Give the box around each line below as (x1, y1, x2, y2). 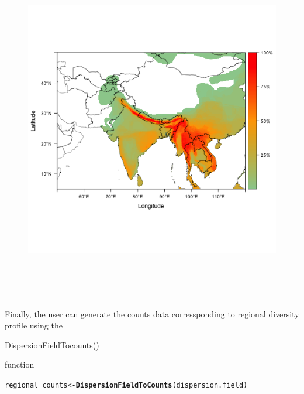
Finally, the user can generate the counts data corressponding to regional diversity (5, 307, 299, 320)
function (5, 358, 34, 371)
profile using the (5, 319, 63, 331)
